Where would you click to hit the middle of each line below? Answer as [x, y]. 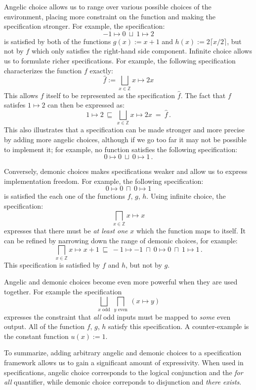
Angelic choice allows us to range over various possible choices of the [108, 6]
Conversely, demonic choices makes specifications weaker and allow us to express [126, 171]
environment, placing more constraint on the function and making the [110, 16]
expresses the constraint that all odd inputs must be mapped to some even [117, 316]
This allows [21, 95]
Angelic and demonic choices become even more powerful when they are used [121, 282]
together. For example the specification [63, 291]
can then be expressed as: [86, 105]
